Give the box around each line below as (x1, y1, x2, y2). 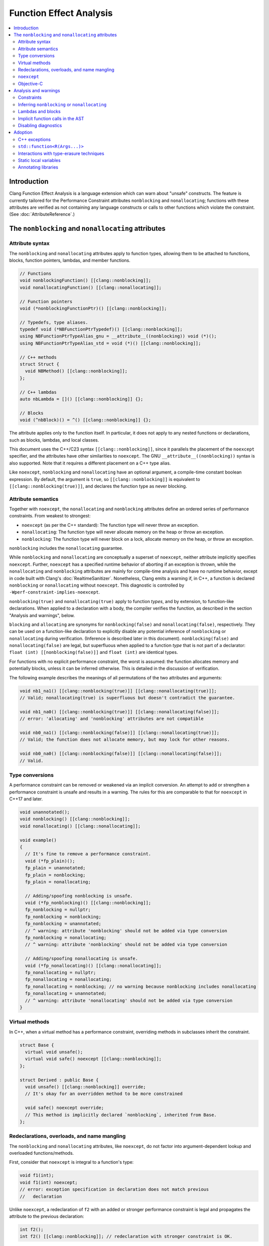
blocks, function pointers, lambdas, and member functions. (9, 257, 131, 263)
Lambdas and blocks (18, 109, 61, 115)
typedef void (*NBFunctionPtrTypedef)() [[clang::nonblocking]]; (19, 326, 183, 332)
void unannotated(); (19, 809, 70, 815)
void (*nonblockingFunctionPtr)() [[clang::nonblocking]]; (19, 306, 167, 311)
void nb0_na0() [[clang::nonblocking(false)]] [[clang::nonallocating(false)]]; (19, 751, 222, 757)
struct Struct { (19, 361, 60, 367)
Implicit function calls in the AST (18, 115, 84, 122)
